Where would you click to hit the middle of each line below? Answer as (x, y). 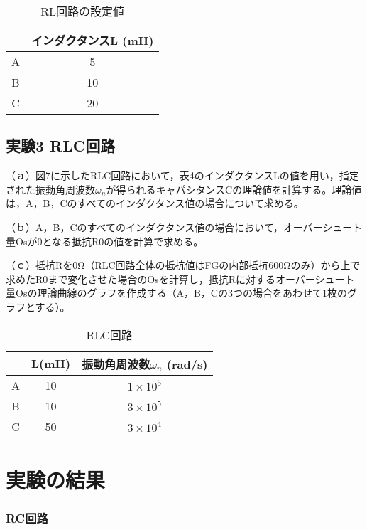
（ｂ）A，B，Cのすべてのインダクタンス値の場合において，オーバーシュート (184, 227)
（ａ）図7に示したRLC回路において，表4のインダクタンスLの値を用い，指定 (182, 175)
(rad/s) (187, 364)
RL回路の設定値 (83, 11)
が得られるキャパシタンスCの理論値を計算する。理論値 (234, 189)
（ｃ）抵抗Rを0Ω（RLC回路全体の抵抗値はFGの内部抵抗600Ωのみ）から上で (183, 265)
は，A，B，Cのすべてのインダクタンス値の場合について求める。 (155, 203)
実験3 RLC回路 (61, 145)
